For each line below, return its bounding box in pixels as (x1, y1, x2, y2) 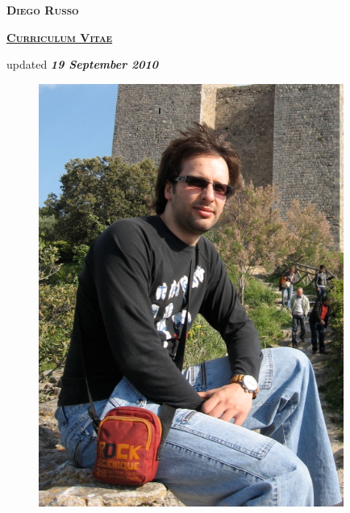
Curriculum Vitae (6, 28, 113, 45)
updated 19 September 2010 (6, 56, 159, 73)
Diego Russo (6, 2, 79, 18)
